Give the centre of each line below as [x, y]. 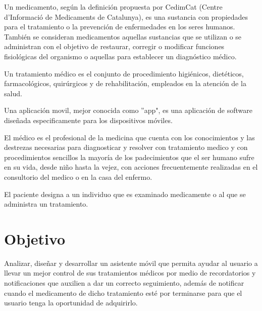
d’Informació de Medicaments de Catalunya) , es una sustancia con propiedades [126, 16]
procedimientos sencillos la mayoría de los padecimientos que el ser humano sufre [129, 157]
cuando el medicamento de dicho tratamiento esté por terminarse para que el [123, 293]
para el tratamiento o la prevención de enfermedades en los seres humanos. [120, 27]
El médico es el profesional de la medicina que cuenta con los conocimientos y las [129, 137]
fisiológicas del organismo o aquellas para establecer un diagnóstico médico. [120, 56]
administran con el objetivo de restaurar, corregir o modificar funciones [114, 46]
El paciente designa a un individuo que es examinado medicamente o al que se [125, 194]
